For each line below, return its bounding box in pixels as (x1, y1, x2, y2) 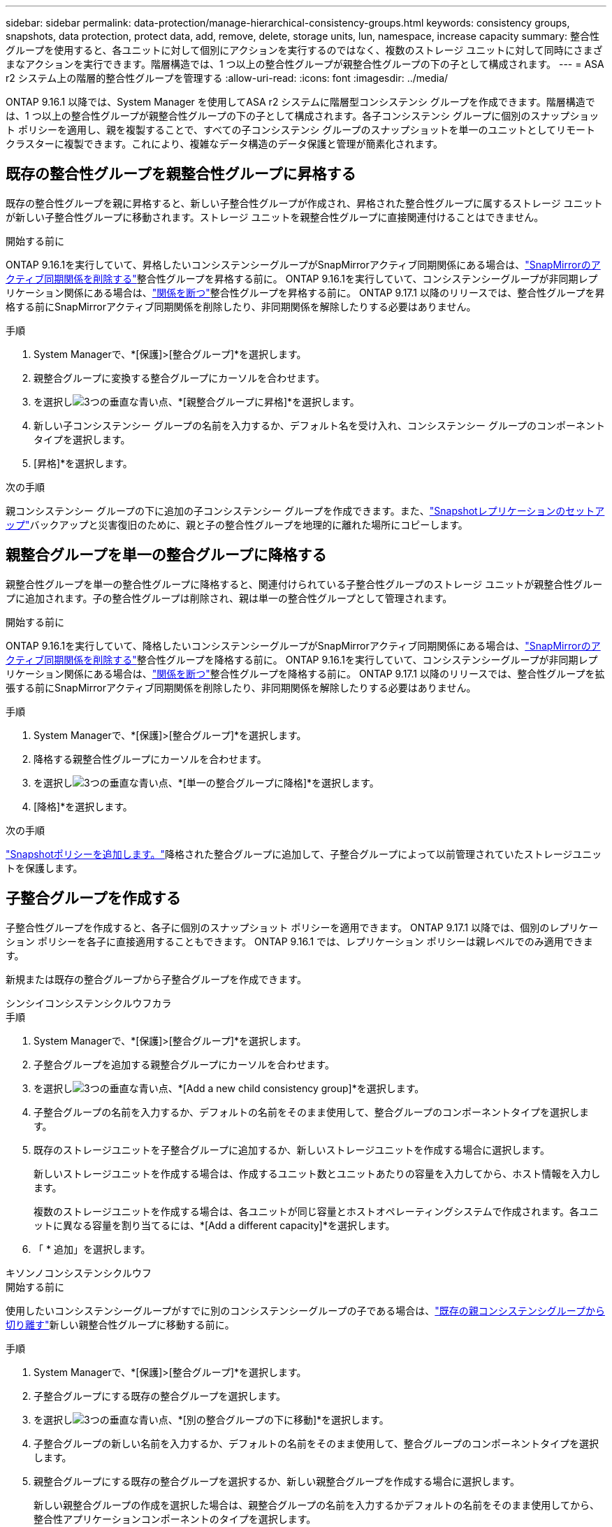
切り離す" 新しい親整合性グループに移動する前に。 (6, 1318, 235, 1331)
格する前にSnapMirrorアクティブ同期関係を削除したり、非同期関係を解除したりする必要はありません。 (6, 300, 476, 313)
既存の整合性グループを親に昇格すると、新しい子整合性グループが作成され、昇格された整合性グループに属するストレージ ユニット (6, 196, 603, 209)
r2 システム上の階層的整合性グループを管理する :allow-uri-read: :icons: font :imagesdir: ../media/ (6, 72, 449, 84)
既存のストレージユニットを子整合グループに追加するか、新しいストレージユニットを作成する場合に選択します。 (34, 1143, 550, 1156)
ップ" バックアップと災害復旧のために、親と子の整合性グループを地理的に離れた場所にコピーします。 (6, 518, 468, 531)
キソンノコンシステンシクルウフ (6, 1266, 152, 1279)
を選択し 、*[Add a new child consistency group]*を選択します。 (34, 1082, 425, 1094)
